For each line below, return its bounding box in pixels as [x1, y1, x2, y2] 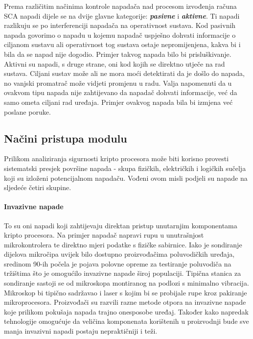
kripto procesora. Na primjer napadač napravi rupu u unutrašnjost [4, 230, 204, 240]
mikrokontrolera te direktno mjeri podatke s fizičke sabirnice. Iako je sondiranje [4, 239, 242, 249]
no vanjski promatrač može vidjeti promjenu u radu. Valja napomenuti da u [4, 77, 232, 88]
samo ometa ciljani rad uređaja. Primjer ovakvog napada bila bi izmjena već [4, 97, 233, 107]
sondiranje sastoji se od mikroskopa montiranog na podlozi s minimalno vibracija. [4, 278, 249, 288]
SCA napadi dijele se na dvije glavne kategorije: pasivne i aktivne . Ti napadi [4, 10, 240, 21]
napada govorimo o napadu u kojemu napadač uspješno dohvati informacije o [4, 29, 236, 40]
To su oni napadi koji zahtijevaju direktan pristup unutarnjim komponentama [4, 220, 237, 230]
